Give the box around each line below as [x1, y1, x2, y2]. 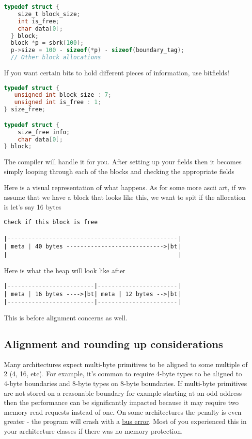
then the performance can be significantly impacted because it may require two [4, 397, 239, 407]
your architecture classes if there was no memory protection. [4, 426, 183, 436]
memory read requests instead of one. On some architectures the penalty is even [4, 406, 242, 417]
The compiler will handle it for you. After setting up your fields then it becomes [4, 157, 242, 167]
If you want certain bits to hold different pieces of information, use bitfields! [4, 68, 229, 77]
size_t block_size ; [17, 10, 80, 18]
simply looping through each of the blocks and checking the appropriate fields [4, 166, 235, 176]
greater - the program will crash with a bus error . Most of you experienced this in [4, 416, 247, 426]
